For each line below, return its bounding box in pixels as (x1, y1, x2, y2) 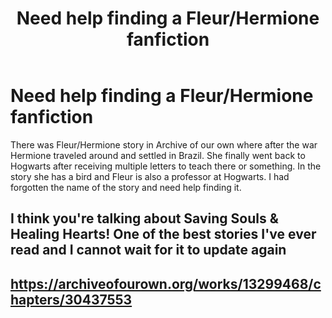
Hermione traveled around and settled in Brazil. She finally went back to (10, 149, 306, 161)
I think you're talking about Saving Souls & (10, 210, 279, 227)
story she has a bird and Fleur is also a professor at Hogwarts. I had (10, 170, 290, 182)
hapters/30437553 (10, 291, 133, 308)
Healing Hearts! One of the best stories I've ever (10, 226, 317, 243)
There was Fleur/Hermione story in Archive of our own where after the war (10, 138, 318, 151)
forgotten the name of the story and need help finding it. (10, 181, 242, 193)
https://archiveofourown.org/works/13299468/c (10, 275, 322, 292)
